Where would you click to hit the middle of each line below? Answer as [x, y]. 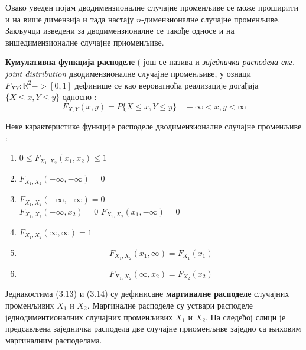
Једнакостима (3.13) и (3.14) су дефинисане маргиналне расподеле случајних [147, 294]
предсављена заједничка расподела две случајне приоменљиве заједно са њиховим [153, 328]
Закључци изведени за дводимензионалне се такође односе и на [120, 30]
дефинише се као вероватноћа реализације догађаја [167, 85]
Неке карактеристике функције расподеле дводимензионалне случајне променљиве [154, 126]
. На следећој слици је [246, 317]
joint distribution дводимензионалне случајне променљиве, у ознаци [128, 73]
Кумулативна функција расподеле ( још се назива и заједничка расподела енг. [150, 62]
